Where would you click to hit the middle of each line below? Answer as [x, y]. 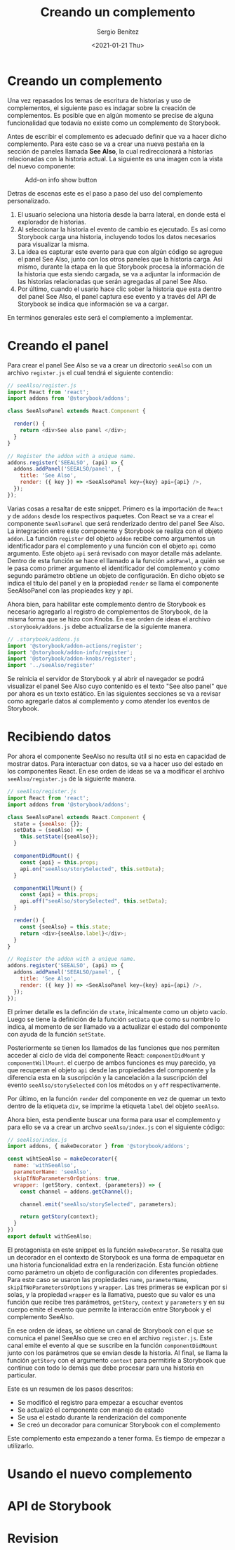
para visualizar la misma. [53, 244]
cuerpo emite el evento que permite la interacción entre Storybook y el [109, 1309]
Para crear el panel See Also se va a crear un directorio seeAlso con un [110, 365]
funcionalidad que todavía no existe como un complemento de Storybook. [114, 123]
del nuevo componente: [41, 166]
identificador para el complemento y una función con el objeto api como [112, 546]
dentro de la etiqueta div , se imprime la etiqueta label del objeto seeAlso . [113, 1106]
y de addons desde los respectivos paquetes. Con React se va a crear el [110, 515]
